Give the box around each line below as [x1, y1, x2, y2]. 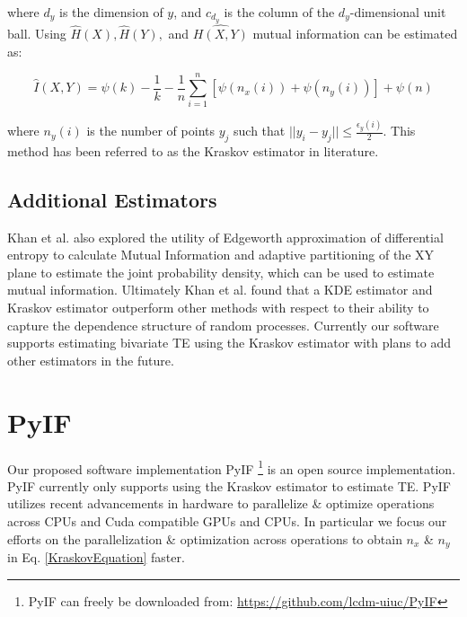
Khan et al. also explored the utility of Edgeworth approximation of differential [7, 227, 444, 246]
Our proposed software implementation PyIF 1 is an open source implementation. [7, 456, 456, 478]
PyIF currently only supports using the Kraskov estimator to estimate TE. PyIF [7, 476, 451, 495]
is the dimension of [59, 3, 163, 21]
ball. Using [7, 24, 66, 43]
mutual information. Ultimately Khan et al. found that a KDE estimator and [7, 280, 433, 299]
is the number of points [86, 121, 215, 140]
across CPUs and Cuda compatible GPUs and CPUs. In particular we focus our [7, 511, 447, 530]
